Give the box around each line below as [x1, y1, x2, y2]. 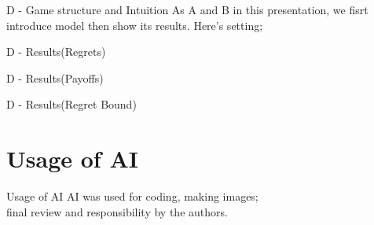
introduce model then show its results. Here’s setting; [6, 17, 263, 33]
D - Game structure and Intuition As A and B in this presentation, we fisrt [6, 2, 368, 17]
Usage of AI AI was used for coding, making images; [6, 188, 258, 205]
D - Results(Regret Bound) [6, 96, 137, 112]
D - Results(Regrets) [6, 43, 106, 60]
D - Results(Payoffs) [6, 69, 104, 86]
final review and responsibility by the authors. [6, 203, 228, 219]
